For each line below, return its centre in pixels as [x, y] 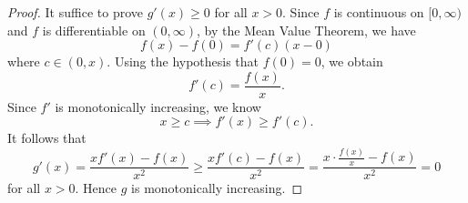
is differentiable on [94, 30]
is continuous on [379, 12]
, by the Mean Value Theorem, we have [306, 30]
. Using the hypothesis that [183, 61]
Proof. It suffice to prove [75, 12]
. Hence [96, 188]
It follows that [47, 138]
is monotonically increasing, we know [158, 106]
